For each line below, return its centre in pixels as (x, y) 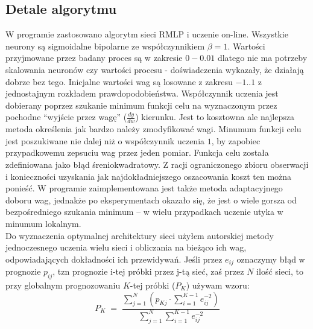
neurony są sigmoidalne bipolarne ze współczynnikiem (105, 46)
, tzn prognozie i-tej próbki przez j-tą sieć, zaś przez (148, 271)
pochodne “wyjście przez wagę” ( (66, 117)
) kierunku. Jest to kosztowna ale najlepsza (215, 117)
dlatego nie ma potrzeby (262, 58)
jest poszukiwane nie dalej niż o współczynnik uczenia (105, 140)
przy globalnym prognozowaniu (63, 285)
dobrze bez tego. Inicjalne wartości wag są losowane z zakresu (119, 81)
